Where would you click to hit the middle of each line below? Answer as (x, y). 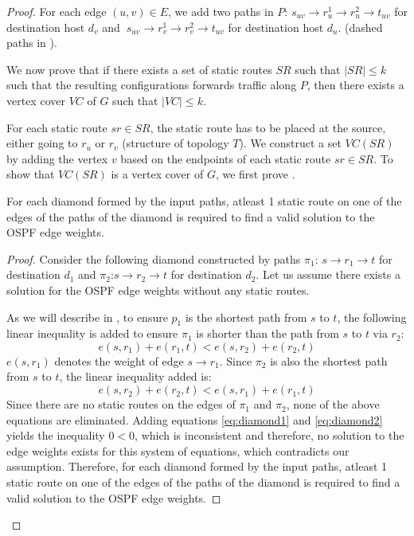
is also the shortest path (329, 360)
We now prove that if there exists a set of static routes (139, 69)
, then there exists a (355, 85)
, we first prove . (255, 174)
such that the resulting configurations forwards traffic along (152, 85)
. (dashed (360, 27)
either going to (42, 143)
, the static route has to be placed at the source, (268, 127)
